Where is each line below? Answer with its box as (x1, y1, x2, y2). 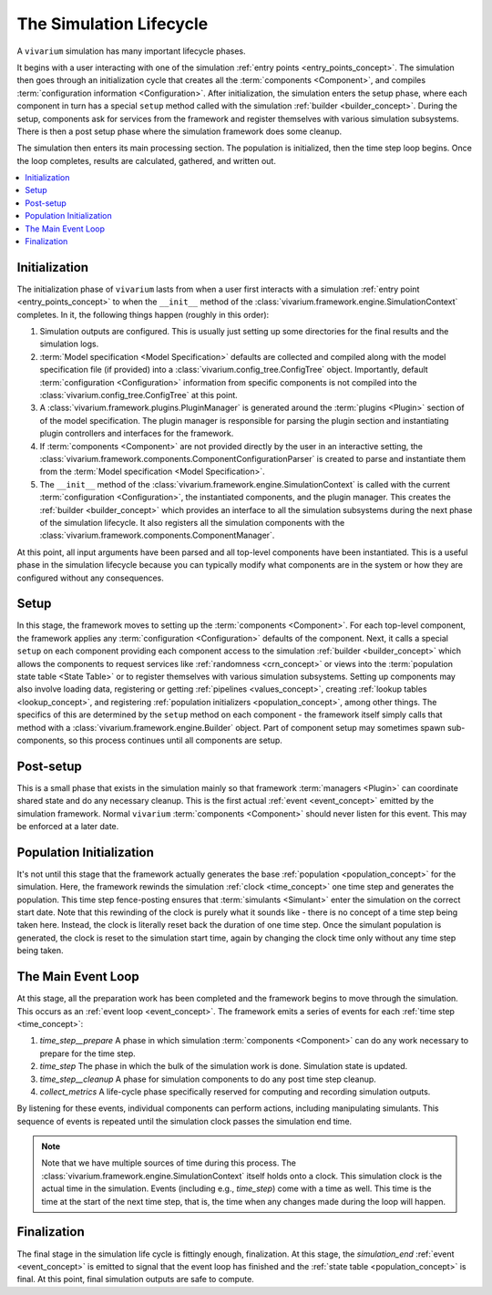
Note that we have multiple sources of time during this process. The (41, 1157, 296, 1168)
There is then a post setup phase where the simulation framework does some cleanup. (16, 126, 343, 137)
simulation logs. (39, 338, 99, 350)
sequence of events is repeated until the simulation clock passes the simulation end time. (16, 1115, 353, 1126)
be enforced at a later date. (16, 821, 119, 832)
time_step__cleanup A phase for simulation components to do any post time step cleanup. (39, 1074, 377, 1084)
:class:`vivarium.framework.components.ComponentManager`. (39, 529, 275, 541)
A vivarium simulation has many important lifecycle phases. (16, 46, 246, 57)
